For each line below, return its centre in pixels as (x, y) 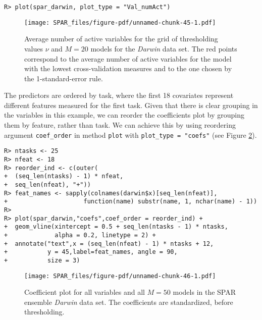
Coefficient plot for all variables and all (85, 292)
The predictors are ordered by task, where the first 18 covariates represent (119, 95)
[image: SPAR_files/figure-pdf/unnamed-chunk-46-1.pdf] (120, 276)
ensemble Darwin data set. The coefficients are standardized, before (129, 302)
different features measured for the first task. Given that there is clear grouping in (131, 105)
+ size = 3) (42, 260)
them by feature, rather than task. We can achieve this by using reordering (120, 125)
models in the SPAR (204, 292)
